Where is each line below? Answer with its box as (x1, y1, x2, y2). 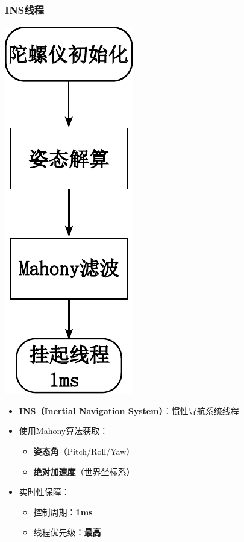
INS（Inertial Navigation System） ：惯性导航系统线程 (19, 404, 239, 417)
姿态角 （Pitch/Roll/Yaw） (33, 445, 135, 457)
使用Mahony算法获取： (19, 424, 108, 437)
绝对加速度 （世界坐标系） (33, 465, 135, 477)
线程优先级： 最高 (33, 526, 101, 538)
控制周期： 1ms (33, 505, 93, 518)
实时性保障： (19, 485, 70, 498)
